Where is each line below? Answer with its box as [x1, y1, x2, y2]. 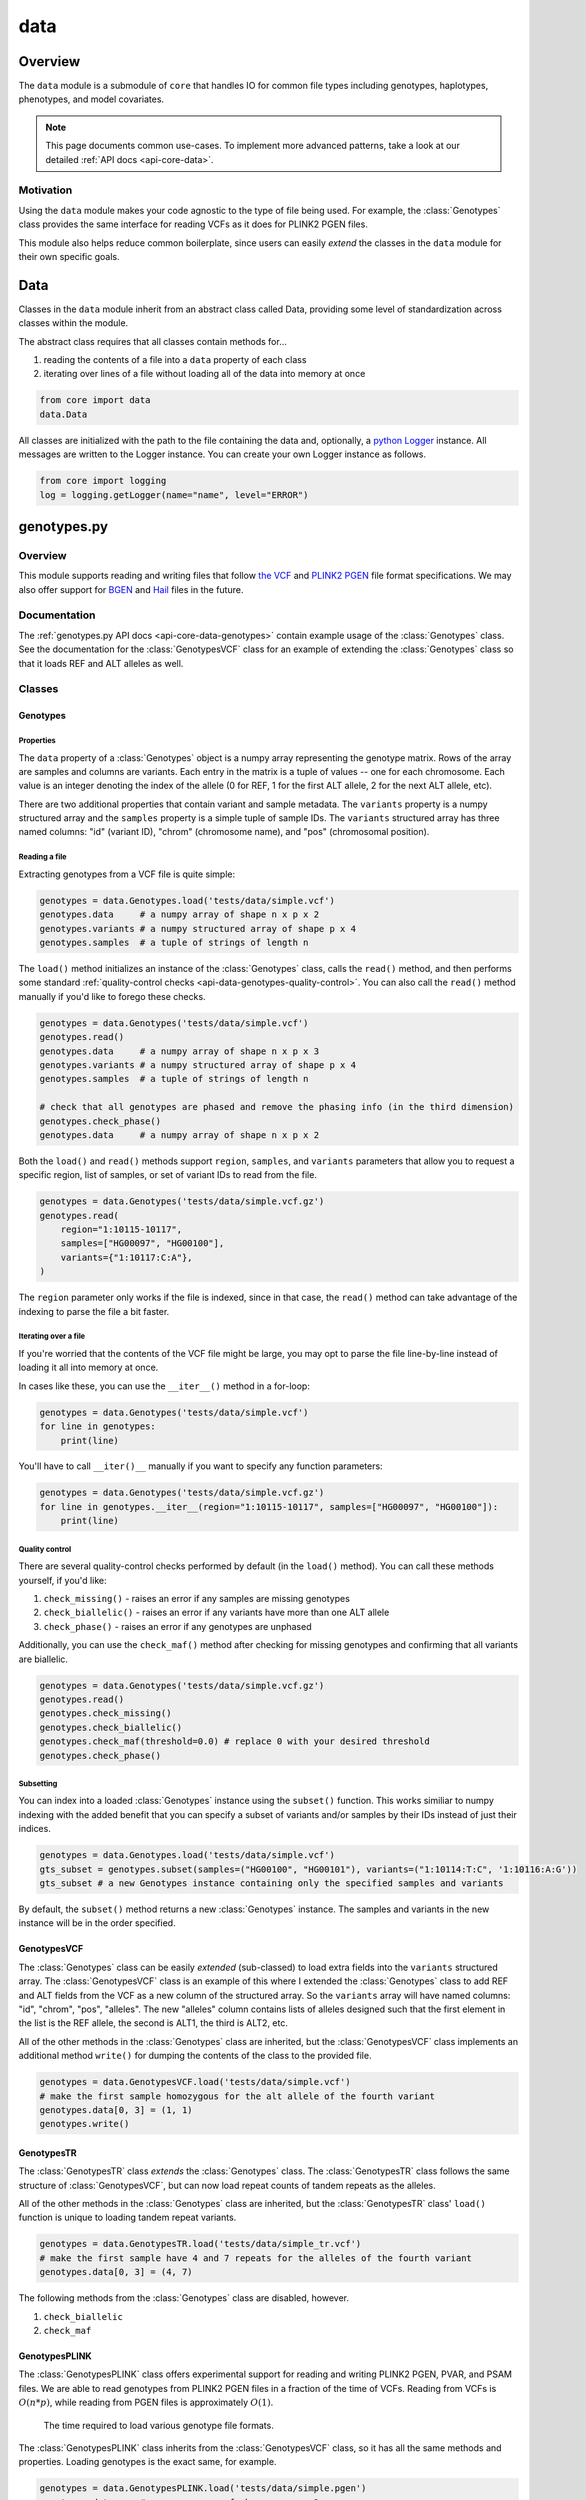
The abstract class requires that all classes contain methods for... [18, 335, 287, 347]
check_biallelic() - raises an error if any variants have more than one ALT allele [43, 1606, 390, 1619]
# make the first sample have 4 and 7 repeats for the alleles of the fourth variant [39, 2252, 472, 2264]
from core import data [39, 395, 151, 406]
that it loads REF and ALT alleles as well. [18, 657, 184, 669]
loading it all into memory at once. [18, 1361, 159, 1374]
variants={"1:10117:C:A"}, [60, 1251, 194, 1263]
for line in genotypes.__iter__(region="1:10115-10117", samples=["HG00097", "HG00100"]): [39, 1501, 499, 1512]
